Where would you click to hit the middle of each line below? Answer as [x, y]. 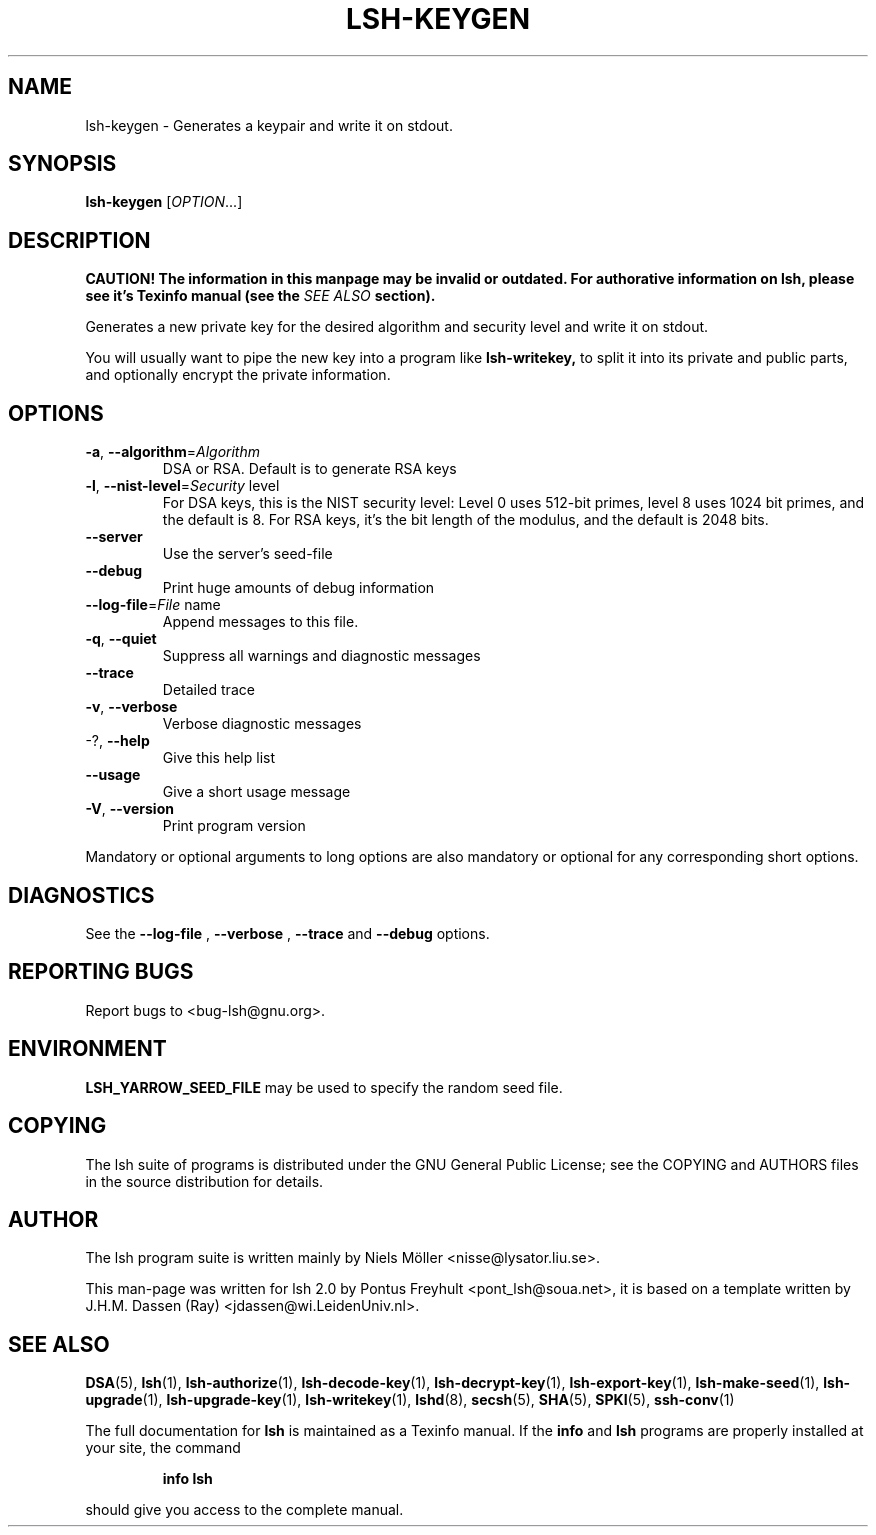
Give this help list [218, 758]
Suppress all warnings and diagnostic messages [321, 656]
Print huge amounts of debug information [298, 588]
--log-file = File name [153, 605]
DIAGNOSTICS [81, 895]
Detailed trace [208, 690]
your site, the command [163, 1448]
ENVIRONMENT [87, 1049]
